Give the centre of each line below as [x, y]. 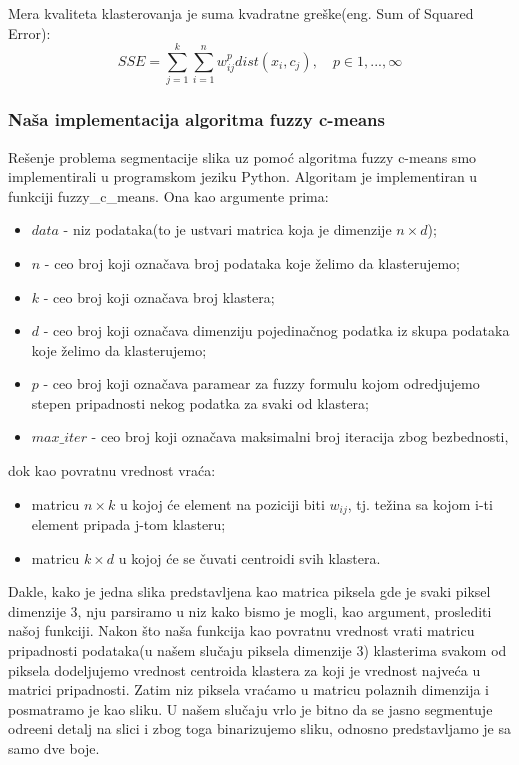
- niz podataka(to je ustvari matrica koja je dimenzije [227, 229]
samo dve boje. [54, 748]
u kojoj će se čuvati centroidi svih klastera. [249, 557]
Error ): [29, 32]
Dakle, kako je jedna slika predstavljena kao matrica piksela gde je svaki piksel [249, 591]
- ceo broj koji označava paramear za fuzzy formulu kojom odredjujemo [261, 383]
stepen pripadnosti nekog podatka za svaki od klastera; [200, 402]
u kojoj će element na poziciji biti [222, 503]
